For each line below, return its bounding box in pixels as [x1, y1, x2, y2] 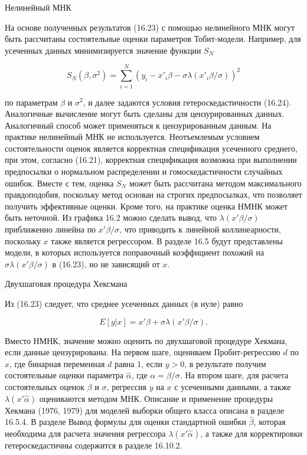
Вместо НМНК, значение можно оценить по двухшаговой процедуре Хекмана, [5, 334, 288, 346]
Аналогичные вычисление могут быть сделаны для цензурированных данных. [5, 107, 285, 120]
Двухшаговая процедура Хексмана [5, 277, 128, 290]
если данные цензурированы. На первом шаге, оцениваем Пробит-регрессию [5, 346, 280, 358]
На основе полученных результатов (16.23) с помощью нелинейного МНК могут [5, 21, 295, 33]
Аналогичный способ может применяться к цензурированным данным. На [5, 119, 272, 131]
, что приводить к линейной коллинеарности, [119, 223, 281, 235]
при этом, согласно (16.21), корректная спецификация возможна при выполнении [5, 153, 297, 166]
